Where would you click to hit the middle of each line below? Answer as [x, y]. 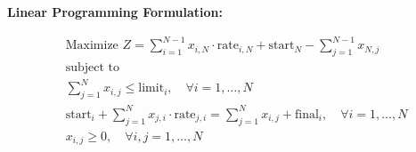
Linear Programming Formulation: [115, 12]
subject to [93, 67]
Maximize [92, 46]
